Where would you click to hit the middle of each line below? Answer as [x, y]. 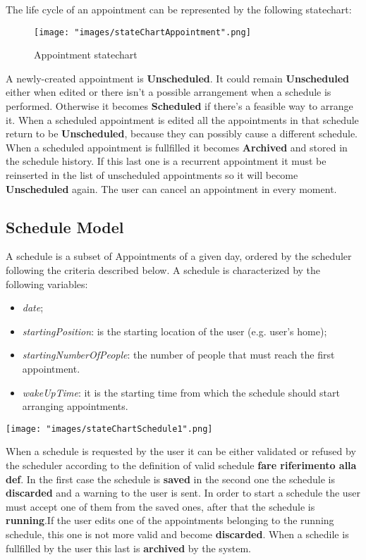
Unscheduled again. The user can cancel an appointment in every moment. [171, 188]
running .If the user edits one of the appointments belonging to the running [170, 520]
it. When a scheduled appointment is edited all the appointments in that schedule [182, 119]
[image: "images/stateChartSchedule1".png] [109, 429]
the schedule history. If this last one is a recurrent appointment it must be [166, 161]
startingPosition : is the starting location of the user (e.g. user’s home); [175, 331]
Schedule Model [65, 226]
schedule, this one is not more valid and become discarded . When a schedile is [177, 534]
